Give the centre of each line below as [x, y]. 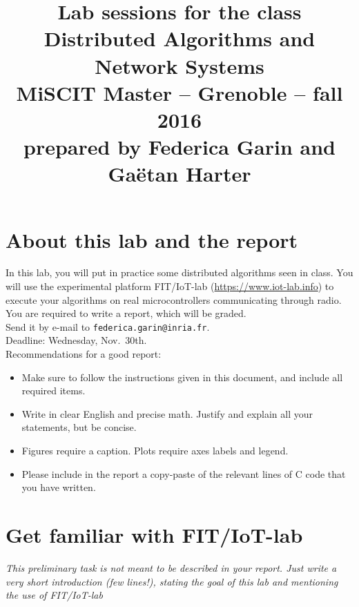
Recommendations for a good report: [84, 354]
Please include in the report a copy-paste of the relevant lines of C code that [184, 473]
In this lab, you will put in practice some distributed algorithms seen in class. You [179, 272]
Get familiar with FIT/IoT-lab [154, 534]
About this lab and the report [152, 239]
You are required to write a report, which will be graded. [126, 313]
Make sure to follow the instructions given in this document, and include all [182, 377]
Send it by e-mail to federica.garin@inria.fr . [108, 326]
